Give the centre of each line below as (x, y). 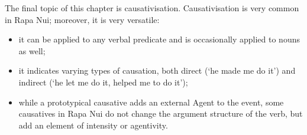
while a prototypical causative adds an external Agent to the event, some (151, 102)
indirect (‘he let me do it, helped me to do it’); (103, 82)
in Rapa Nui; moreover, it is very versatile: (82, 19)
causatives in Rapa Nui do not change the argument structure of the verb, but (161, 113)
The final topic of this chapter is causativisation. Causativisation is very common (152, 8)
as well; (32, 50)
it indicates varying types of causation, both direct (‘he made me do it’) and (157, 70)
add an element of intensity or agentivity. (93, 125)
